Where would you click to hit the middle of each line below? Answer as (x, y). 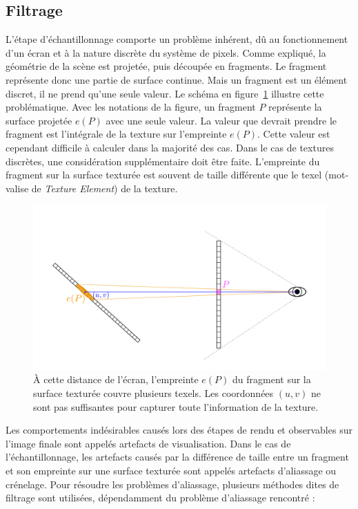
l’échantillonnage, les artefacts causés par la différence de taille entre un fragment (177, 457)
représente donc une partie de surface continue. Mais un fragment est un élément (177, 79)
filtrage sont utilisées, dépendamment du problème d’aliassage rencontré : (160, 498)
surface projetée (39, 120)
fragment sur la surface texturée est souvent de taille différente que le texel (164, 175)
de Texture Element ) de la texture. (105, 188)
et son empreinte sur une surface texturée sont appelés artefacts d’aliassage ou (171, 470)
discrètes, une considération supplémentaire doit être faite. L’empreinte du (163, 161)
